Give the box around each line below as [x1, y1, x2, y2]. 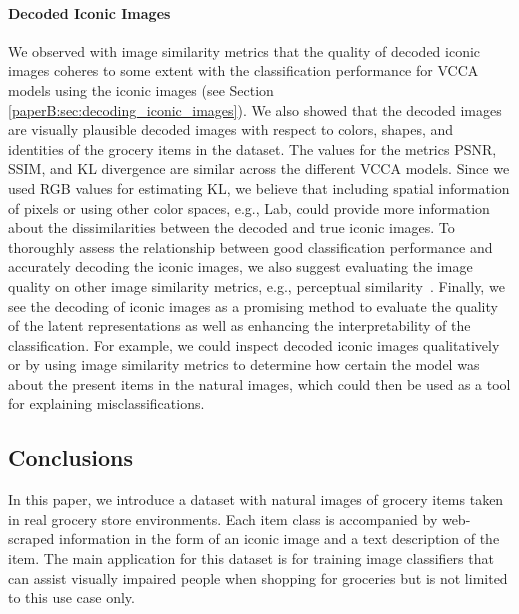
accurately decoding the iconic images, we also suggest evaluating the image [8, 256, 473, 277]
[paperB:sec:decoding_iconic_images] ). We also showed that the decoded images [8, 99, 502, 120]
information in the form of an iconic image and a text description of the [59, 528, 500, 549]
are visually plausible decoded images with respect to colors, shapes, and [8, 119, 454, 140]
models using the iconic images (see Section [8, 79, 274, 100]
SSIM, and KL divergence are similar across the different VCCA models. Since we [8, 158, 510, 179]
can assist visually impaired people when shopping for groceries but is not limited [8, 567, 508, 588]
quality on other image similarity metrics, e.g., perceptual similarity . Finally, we [8, 275, 505, 296]
